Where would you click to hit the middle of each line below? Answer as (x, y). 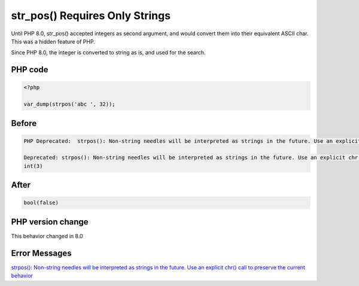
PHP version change (50, 222)
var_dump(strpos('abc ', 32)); (70, 104)
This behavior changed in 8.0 (47, 236)
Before (24, 123)
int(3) (33, 166)
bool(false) (41, 203)
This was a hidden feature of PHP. (53, 41)
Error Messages (41, 253)
